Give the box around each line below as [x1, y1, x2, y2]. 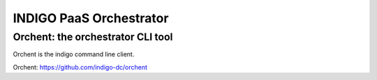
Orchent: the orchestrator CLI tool [13, 31, 173, 43]
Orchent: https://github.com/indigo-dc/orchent [13, 63, 148, 71]
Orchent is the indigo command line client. [13, 50, 135, 58]
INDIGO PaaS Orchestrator [13, 10, 169, 26]
